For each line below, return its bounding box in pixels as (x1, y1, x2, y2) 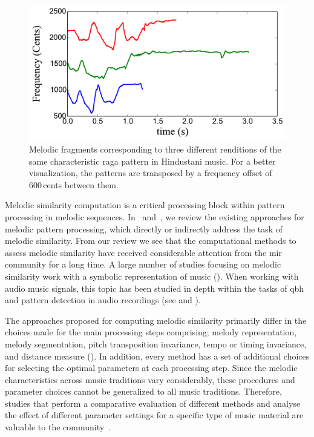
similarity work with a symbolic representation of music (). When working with (5, 269, 299, 282)
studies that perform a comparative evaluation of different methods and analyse (5, 396, 301, 409)
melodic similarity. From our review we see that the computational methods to (5, 234, 296, 247)
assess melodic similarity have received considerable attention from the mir (5, 246, 282, 258)
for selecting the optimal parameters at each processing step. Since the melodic (5, 361, 298, 374)
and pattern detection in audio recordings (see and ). (5, 294, 201, 306)
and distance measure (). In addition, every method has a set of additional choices (5, 349, 310, 362)
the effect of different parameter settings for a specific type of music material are (5, 409, 304, 421)
